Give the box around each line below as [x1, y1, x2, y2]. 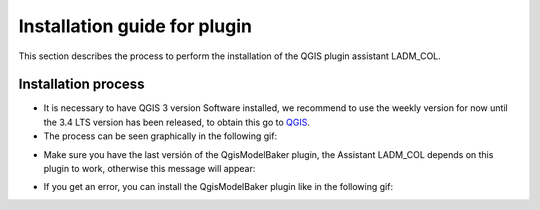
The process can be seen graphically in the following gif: [43, 130, 278, 142]
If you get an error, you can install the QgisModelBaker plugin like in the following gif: [43, 181, 394, 193]
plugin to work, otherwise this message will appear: [43, 163, 256, 175]
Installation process [18, 76, 145, 93]
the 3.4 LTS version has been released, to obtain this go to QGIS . [43, 116, 310, 128]
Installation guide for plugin [18, 15, 252, 37]
